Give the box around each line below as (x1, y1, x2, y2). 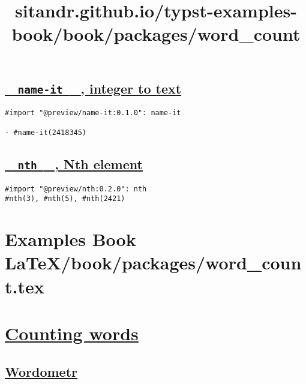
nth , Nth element (17, 155, 143, 173)
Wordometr (5, 362, 78, 380)
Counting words (5, 320, 139, 345)
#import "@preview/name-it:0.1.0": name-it (5, 108, 181, 117)
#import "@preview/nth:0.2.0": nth (5, 184, 147, 193)
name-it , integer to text (17, 79, 182, 97)
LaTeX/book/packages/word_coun (5, 250, 302, 275)
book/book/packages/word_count (11, 22, 301, 46)
